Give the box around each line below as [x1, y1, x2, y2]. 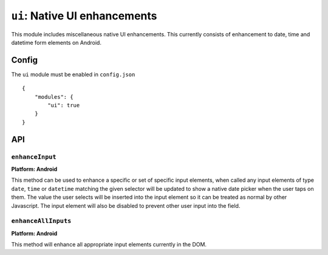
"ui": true [47, 102, 80, 109]
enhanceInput [11, 153, 57, 161]
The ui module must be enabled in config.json [11, 70, 135, 78]
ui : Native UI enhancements [11, 9, 157, 22]
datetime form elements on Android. [11, 39, 101, 46]
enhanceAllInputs [11, 217, 72, 225]
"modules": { [34, 93, 73, 100]
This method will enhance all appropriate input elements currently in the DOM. [11, 241, 207, 248]
